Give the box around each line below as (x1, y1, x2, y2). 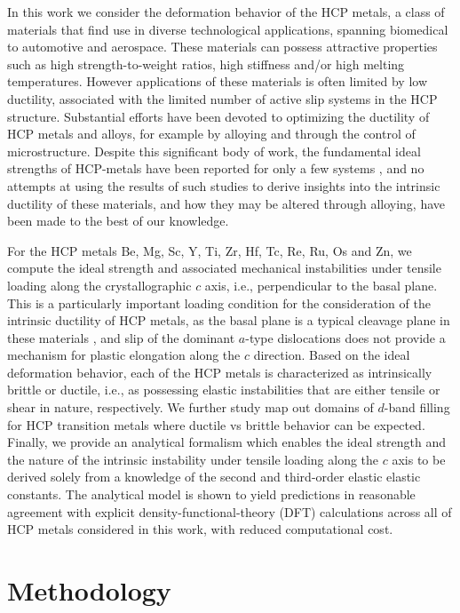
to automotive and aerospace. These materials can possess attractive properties (7, 37, 438, 56)
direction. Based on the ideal (253, 346, 410, 364)
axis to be (392, 450, 446, 468)
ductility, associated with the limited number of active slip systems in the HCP (7, 89, 438, 107)
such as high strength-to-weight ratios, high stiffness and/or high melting (7, 54, 405, 73)
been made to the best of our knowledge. (7, 211, 229, 230)
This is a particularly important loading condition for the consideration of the (7, 293, 431, 312)
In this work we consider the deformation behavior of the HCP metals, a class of (7, 3, 445, 20)
